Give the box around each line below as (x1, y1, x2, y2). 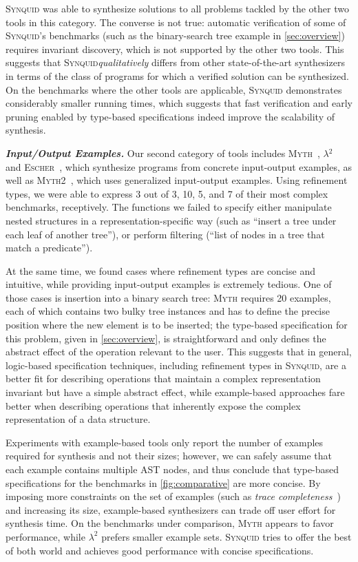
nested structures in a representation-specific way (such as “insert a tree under (6, 213, 337, 227)
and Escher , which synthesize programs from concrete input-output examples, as (6, 159, 352, 174)
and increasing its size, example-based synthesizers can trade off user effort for (6, 502, 336, 517)
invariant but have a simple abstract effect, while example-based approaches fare (6, 385, 345, 399)
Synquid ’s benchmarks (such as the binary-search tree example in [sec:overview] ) (6, 28, 345, 43)
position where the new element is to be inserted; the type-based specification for (6, 318, 348, 332)
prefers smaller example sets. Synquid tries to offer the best (101, 529, 352, 543)
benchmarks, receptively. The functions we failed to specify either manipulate (6, 200, 332, 214)
